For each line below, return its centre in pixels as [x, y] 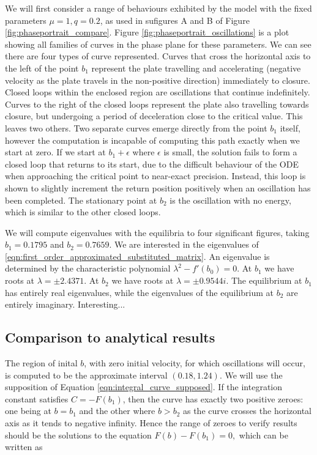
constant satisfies [37, 398]
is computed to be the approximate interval [86, 375]
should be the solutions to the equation [78, 435]
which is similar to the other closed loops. [83, 212]
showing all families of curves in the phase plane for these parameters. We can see [158, 44]
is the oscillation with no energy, [230, 200]
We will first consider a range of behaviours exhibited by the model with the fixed [158, 8]
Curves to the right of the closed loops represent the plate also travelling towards [157, 104]
